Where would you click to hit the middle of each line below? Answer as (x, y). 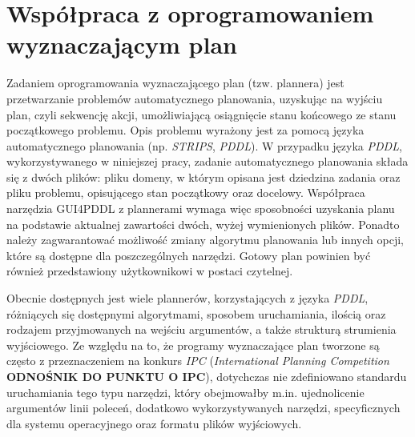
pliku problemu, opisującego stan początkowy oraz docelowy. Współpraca (186, 192)
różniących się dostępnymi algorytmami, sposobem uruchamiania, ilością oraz (196, 313)
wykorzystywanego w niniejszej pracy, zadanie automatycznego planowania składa (207, 161)
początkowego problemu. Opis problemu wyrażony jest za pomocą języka (185, 130)
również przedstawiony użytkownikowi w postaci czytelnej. (150, 271)
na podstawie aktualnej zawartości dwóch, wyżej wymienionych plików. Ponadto (203, 224)
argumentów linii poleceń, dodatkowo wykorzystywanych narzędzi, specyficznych (203, 408)
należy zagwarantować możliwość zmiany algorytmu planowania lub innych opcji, (205, 240)
